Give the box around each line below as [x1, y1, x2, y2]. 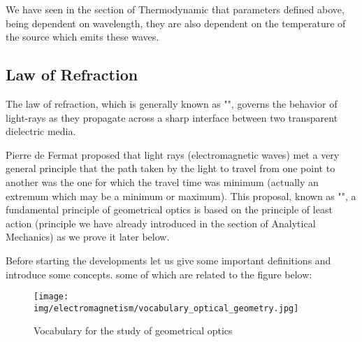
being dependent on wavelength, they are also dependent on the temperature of [6, 15, 346, 30]
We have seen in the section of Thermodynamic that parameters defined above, [6, 2, 345, 16]
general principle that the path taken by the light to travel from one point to [6, 161, 335, 176]
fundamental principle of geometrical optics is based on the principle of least [6, 202, 333, 217]
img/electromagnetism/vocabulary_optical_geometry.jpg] [34, 303, 299, 313]
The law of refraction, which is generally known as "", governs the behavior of [6, 96, 338, 111]
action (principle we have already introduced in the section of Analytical [6, 215, 316, 230]
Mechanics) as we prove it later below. [6, 229, 170, 244]
